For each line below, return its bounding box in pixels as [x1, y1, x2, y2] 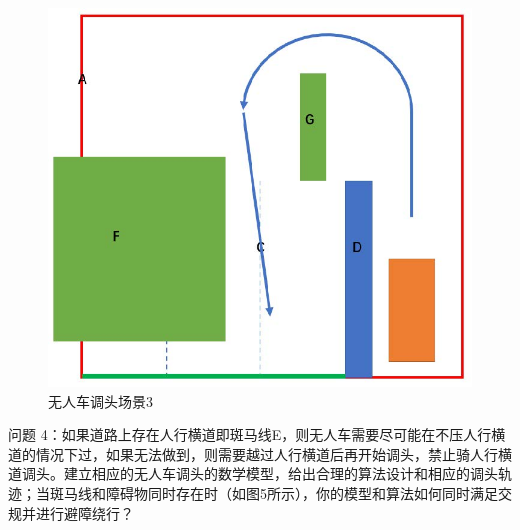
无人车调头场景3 [48, 390, 153, 411]
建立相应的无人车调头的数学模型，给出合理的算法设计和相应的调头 [63, 463, 498, 484]
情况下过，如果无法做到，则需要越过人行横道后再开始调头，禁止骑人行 [35, 443, 498, 464]
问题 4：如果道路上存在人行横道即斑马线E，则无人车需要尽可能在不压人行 [8, 424, 492, 445]
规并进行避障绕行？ [8, 502, 134, 523]
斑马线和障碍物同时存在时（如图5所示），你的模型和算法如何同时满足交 [49, 482, 512, 503]
